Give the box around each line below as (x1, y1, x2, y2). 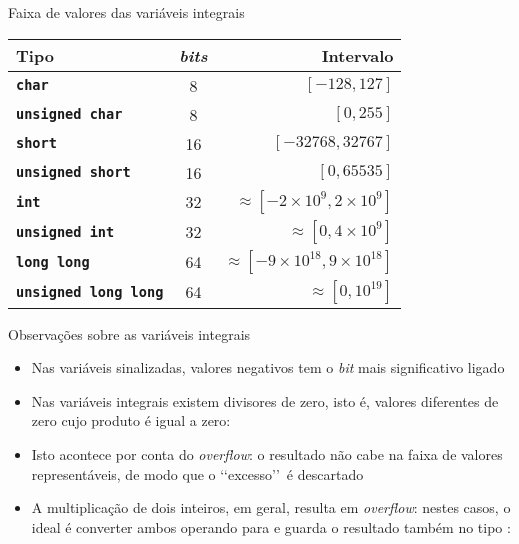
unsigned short (16, 164, 131, 181)
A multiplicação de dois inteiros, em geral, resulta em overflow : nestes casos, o (31, 497, 511, 518)
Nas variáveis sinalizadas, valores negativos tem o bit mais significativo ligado (31, 357, 505, 378)
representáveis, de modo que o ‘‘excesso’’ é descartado (31, 463, 364, 484)
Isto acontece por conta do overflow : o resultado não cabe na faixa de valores (31, 443, 503, 464)
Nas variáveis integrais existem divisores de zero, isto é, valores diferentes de (31, 390, 499, 411)
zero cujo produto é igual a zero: (31, 410, 231, 431)
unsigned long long (16, 283, 164, 300)
